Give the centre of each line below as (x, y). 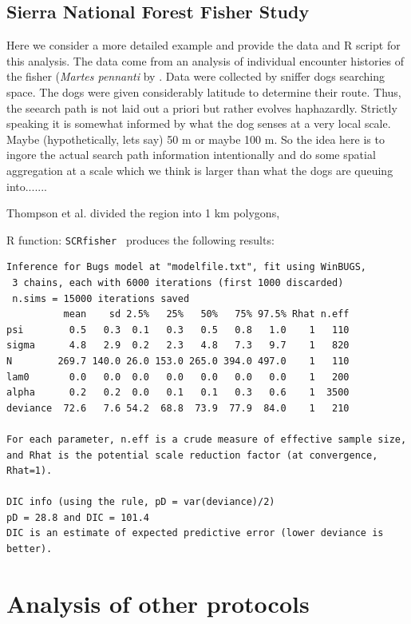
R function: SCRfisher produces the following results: (140, 239)
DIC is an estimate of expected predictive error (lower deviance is (195, 533)
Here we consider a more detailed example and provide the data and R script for (204, 45)
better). (30, 549)
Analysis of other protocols (158, 603)
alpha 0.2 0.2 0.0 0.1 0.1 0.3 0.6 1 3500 (178, 393)
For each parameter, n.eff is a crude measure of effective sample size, (207, 439)
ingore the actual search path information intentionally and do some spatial (191, 155)
